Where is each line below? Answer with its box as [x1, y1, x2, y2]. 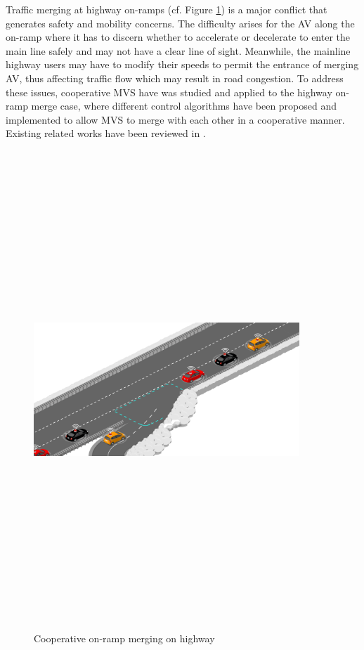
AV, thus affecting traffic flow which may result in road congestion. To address [6, 70, 344, 85]
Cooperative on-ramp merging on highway [34, 630, 215, 645]
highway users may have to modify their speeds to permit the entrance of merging [6, 57, 359, 72]
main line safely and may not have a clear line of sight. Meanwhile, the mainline [6, 43, 351, 58]
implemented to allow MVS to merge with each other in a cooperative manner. [6, 112, 345, 126]
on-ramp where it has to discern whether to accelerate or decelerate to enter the [6, 30, 350, 44]
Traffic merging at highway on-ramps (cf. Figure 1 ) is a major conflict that [6, 2, 327, 16]
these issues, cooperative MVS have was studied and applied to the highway [6, 84, 332, 99]
